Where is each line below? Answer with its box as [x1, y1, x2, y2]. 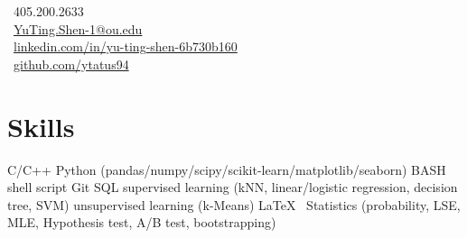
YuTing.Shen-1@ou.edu [14, 19, 143, 38]
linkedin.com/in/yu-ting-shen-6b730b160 [14, 37, 238, 56]
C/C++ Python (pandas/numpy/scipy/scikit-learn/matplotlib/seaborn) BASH [7, 160, 446, 178]
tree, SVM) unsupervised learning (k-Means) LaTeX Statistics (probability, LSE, [7, 195, 461, 214]
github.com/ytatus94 [14, 54, 129, 73]
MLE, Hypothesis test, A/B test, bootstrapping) [7, 213, 276, 232]
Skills [7, 107, 75, 144]
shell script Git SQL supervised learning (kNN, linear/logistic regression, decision [7, 178, 458, 197]
